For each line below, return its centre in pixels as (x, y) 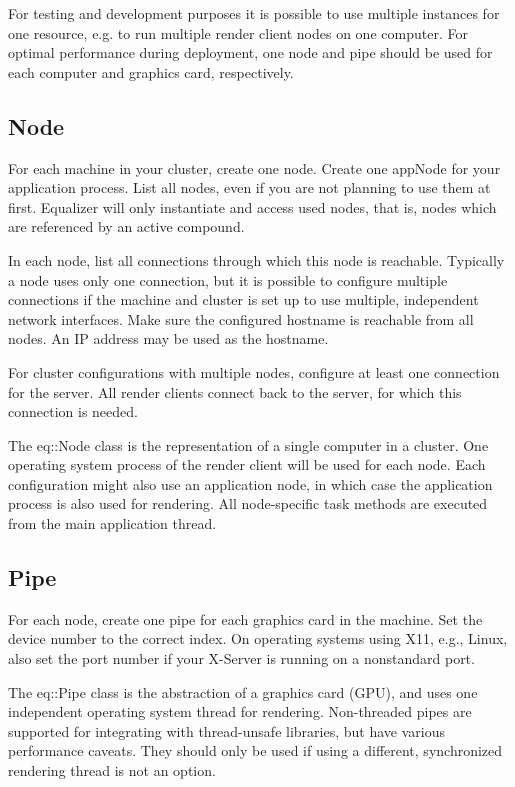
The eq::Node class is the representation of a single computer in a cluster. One (248, 444)
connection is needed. (73, 411)
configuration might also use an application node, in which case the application (250, 483)
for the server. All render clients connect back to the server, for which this (235, 391)
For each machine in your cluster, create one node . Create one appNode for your (254, 167)
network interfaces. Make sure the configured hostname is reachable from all (241, 318)
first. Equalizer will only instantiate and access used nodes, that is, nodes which (252, 206)
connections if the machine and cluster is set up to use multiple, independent (243, 299)
